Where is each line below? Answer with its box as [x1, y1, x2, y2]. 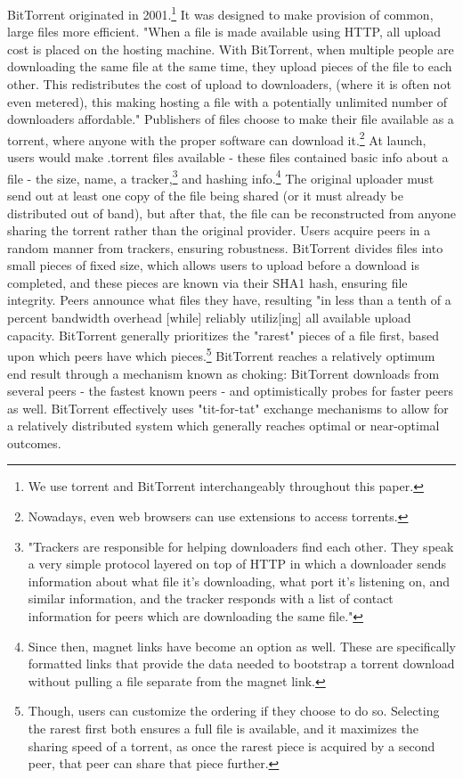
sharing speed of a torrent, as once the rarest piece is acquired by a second [28, 736, 435, 755]
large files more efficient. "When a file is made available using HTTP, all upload [7, 22, 442, 41]
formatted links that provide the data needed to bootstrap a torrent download [28, 654, 455, 673]
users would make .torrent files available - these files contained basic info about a [7, 148, 449, 167]
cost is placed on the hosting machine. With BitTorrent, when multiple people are [7, 39, 454, 58]
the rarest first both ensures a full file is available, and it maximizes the [28, 719, 418, 737]
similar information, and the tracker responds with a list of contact [28, 589, 394, 608]
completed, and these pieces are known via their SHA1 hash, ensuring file [7, 273, 408, 291]
